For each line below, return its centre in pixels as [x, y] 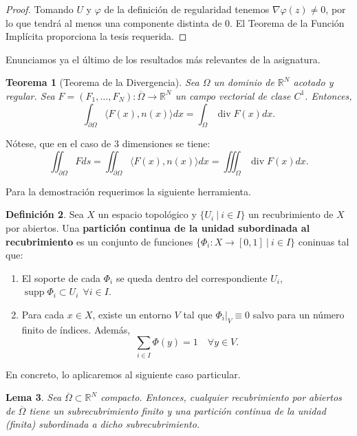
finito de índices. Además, [76, 329]
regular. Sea [30, 95]
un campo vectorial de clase [233, 95]
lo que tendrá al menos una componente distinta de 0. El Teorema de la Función [175, 22]
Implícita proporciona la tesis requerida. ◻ [96, 36]
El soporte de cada [61, 277]
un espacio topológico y [147, 214]
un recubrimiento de [291, 214]
